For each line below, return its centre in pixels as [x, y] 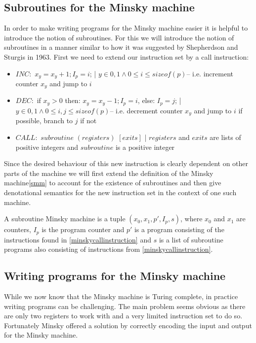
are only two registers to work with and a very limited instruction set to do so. [123, 316]
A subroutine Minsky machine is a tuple [65, 219]
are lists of [225, 137]
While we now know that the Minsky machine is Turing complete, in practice [121, 296]
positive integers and [47, 147]
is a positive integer [145, 147]
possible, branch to [44, 120]
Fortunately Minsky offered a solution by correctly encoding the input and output [128, 325]
